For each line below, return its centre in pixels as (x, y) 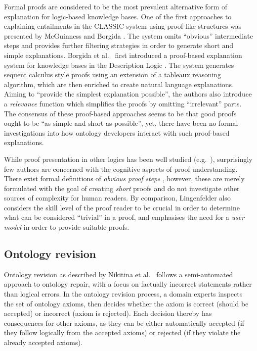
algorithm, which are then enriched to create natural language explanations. (119, 84)
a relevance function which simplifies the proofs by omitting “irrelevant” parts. (123, 103)
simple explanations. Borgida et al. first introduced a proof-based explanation (123, 55)
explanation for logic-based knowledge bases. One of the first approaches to (118, 16)
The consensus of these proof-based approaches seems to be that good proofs (120, 113)
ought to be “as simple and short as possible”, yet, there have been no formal (121, 123)
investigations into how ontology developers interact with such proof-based (117, 132)
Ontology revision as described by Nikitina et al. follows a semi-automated (119, 274)
